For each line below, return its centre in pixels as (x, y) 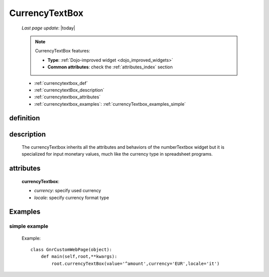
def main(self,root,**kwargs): (79, 257)
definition (25, 118)
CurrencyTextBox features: (63, 51)
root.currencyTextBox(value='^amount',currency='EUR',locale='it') (135, 264)
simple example (29, 226)
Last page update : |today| (49, 28)
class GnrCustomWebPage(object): (71, 250)
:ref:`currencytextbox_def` (61, 83)
